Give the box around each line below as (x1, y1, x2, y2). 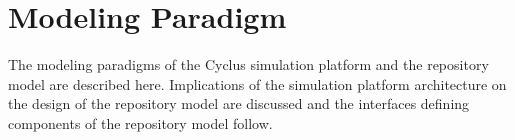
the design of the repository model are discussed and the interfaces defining (8, 93, 470, 114)
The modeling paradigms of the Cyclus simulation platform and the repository (8, 54, 489, 75)
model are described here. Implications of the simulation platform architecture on (8, 73, 507, 94)
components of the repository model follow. (8, 112, 273, 133)
